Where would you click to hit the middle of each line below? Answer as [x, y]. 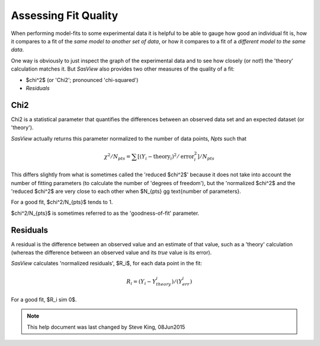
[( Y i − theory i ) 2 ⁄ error [166, 157]
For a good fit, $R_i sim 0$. [44, 299]
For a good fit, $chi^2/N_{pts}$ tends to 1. [62, 202]
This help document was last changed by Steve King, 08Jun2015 [106, 327]
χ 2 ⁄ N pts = [117, 157]
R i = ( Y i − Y [141, 282]
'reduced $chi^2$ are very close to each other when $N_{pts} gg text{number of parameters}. [126, 191]
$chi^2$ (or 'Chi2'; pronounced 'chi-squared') [82, 80]
